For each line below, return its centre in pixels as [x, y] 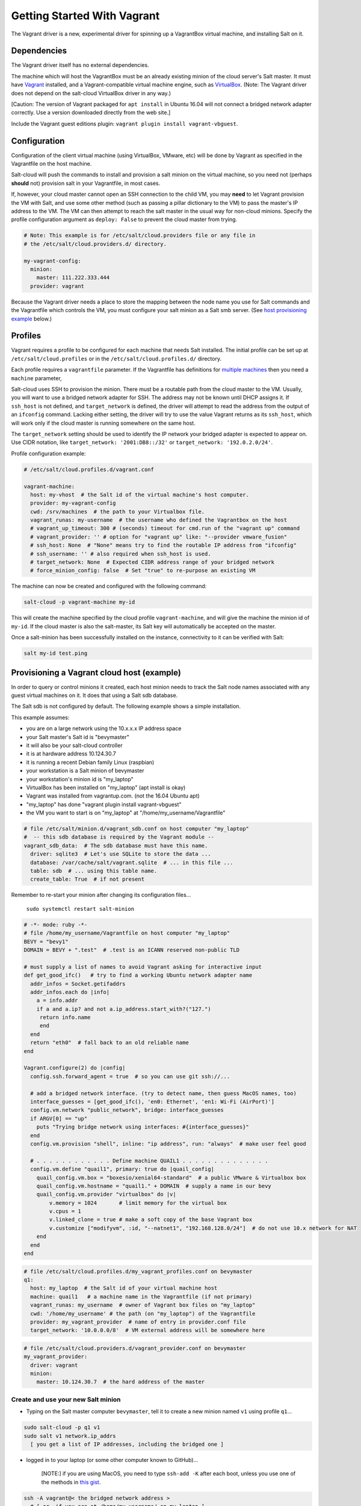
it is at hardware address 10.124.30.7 [71, 754]
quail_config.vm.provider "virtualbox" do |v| [106, 1195]
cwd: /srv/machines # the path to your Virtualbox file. [118, 511]
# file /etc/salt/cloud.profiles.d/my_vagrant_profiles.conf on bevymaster [138, 1271]
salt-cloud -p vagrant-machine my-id [79, 602]
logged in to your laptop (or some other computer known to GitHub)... [112, 1460]
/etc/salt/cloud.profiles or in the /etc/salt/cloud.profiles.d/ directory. [116, 358]
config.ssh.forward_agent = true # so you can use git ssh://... [130, 1076]
